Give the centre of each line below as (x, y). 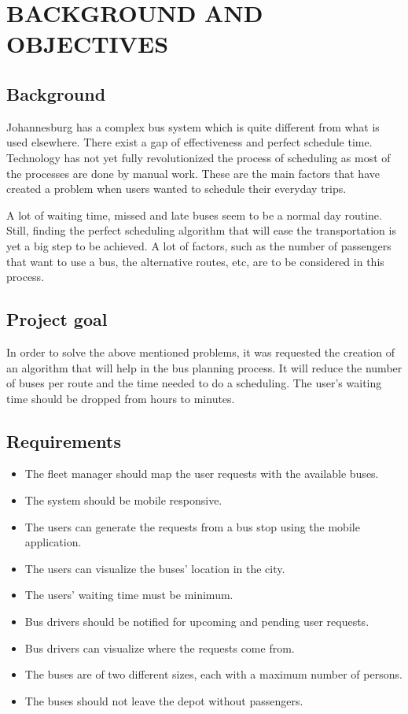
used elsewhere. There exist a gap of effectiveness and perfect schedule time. (189, 142)
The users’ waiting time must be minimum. (129, 595)
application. (53, 542)
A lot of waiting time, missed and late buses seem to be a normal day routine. (194, 215)
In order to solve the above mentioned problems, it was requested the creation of (200, 351)
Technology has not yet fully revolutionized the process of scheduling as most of (198, 157)
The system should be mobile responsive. (123, 500)
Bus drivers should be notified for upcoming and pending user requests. (197, 622)
